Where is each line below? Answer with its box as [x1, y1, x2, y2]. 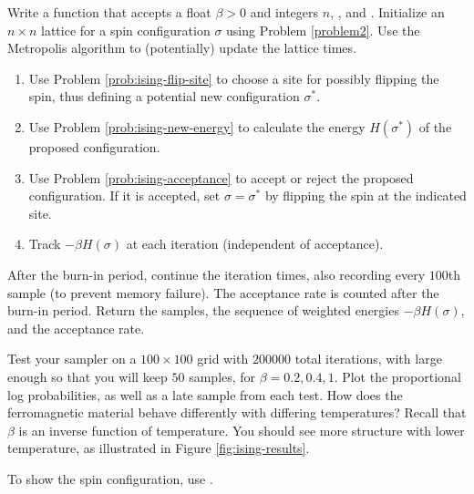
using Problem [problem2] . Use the [226, 20, 420, 39]
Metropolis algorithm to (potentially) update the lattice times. [7, 38, 356, 57]
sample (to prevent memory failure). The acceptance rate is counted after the [7, 283, 439, 302]
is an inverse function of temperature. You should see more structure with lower [18, 420, 465, 439]
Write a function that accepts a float [7, 3, 211, 21]
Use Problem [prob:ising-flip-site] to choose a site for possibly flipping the [28, 68, 439, 87]
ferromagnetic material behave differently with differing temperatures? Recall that [7, 403, 467, 422]
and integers [250, 3, 319, 21]
